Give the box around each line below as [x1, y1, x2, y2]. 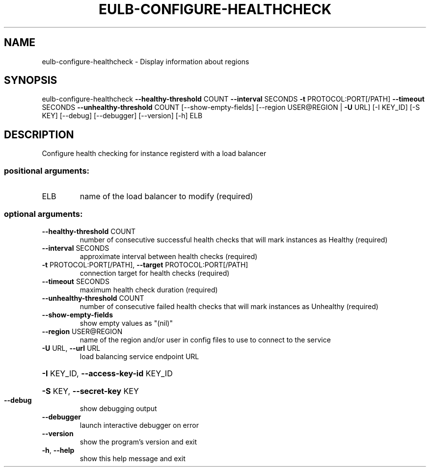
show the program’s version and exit [80, 437, 197, 446]
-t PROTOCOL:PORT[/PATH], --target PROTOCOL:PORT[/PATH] [42, 260, 248, 269]
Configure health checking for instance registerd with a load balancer [42, 149, 267, 158]
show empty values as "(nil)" [80, 318, 173, 327]
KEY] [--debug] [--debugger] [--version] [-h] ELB [42, 111, 203, 120]
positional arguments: [4, 165, 90, 176]
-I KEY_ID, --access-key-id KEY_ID [42, 368, 173, 378]
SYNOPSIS [4, 74, 57, 87]
